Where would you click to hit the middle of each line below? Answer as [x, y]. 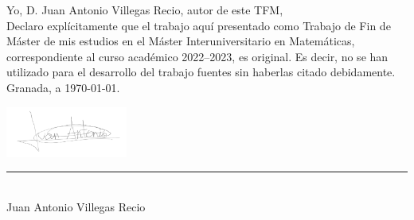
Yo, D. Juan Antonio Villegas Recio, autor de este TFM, [145, 10]
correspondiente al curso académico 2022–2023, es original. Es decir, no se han [197, 56]
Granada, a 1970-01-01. [63, 87]
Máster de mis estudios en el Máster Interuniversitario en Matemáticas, [181, 41]
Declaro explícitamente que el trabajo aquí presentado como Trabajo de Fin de [199, 25]
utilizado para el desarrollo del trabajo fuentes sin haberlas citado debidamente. [201, 72]
